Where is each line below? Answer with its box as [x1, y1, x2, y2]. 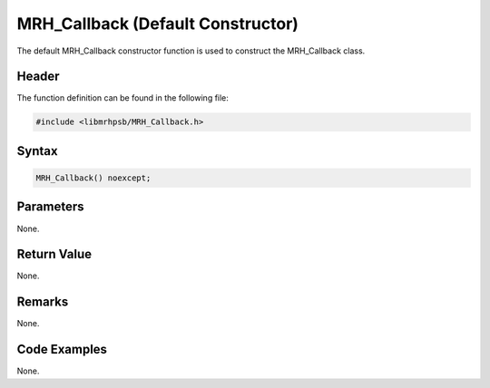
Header [16, 69, 60, 84]
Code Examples [16, 342, 108, 357]
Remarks [16, 295, 69, 310]
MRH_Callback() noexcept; [35, 173, 152, 183]
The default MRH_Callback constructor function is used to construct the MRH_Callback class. [16, 45, 366, 56]
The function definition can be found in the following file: [16, 92, 229, 103]
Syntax [16, 143, 58, 159]
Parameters [16, 199, 84, 215]
